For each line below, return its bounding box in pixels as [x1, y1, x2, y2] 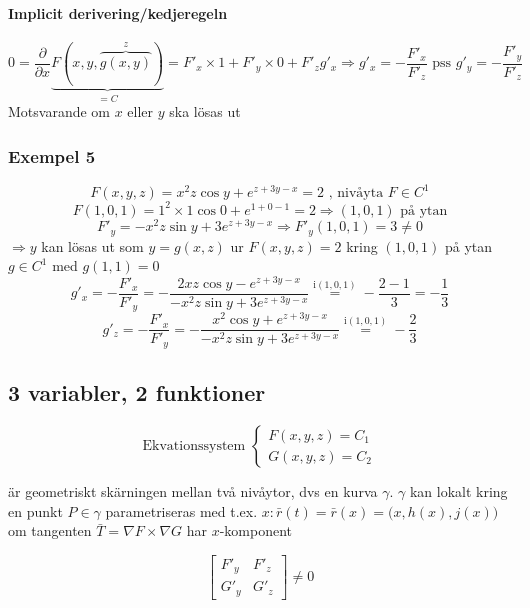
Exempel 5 [8, 143, 96, 168]
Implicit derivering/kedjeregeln [8, 2, 228, 23]
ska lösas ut [169, 101, 241, 122]
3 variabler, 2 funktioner [8, 377, 266, 408]
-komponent [219, 520, 293, 541]
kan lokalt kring [409, 481, 508, 502]
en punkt [8, 500, 63, 521]
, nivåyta [328, 186, 384, 201]
